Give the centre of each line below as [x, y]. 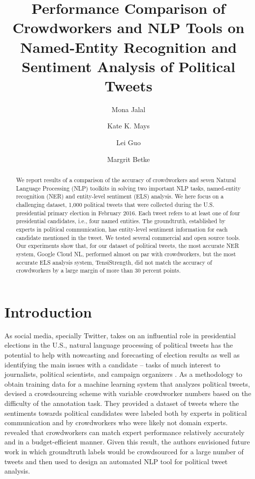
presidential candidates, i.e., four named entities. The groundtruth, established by [121, 221]
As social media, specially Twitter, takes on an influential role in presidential [120, 335]
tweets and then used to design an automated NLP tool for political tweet [116, 461]
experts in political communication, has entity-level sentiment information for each [122, 229]
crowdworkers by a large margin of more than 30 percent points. [98, 270]
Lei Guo [128, 142]
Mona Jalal [128, 109]
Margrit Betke [128, 159]
